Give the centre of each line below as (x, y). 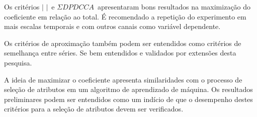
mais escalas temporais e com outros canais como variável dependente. (112, 26)
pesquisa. (18, 62)
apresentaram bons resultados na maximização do (174, 6)
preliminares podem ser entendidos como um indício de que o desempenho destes (128, 99)
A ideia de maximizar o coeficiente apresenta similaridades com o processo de (123, 79)
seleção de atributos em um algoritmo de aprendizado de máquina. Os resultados (128, 89)
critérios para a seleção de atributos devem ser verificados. (94, 109)
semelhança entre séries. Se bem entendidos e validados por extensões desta (120, 53)
